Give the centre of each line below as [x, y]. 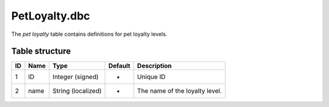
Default [119, 66]
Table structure [41, 51]
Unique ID [151, 77]
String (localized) [77, 91]
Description [154, 66]
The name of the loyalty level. [180, 91]
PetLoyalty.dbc [51, 16]
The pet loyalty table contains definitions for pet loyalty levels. [89, 34]
